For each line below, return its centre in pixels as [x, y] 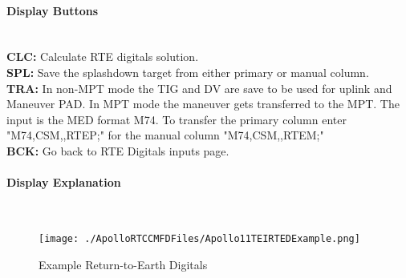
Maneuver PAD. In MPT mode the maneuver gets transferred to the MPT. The [203, 104]
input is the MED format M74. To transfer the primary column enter [177, 119]
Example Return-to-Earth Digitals [123, 264]
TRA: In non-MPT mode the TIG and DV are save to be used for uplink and [199, 88]
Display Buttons [53, 10]
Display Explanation [64, 182]
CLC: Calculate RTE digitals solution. [103, 56]
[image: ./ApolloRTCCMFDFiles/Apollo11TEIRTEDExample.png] [199, 238]
